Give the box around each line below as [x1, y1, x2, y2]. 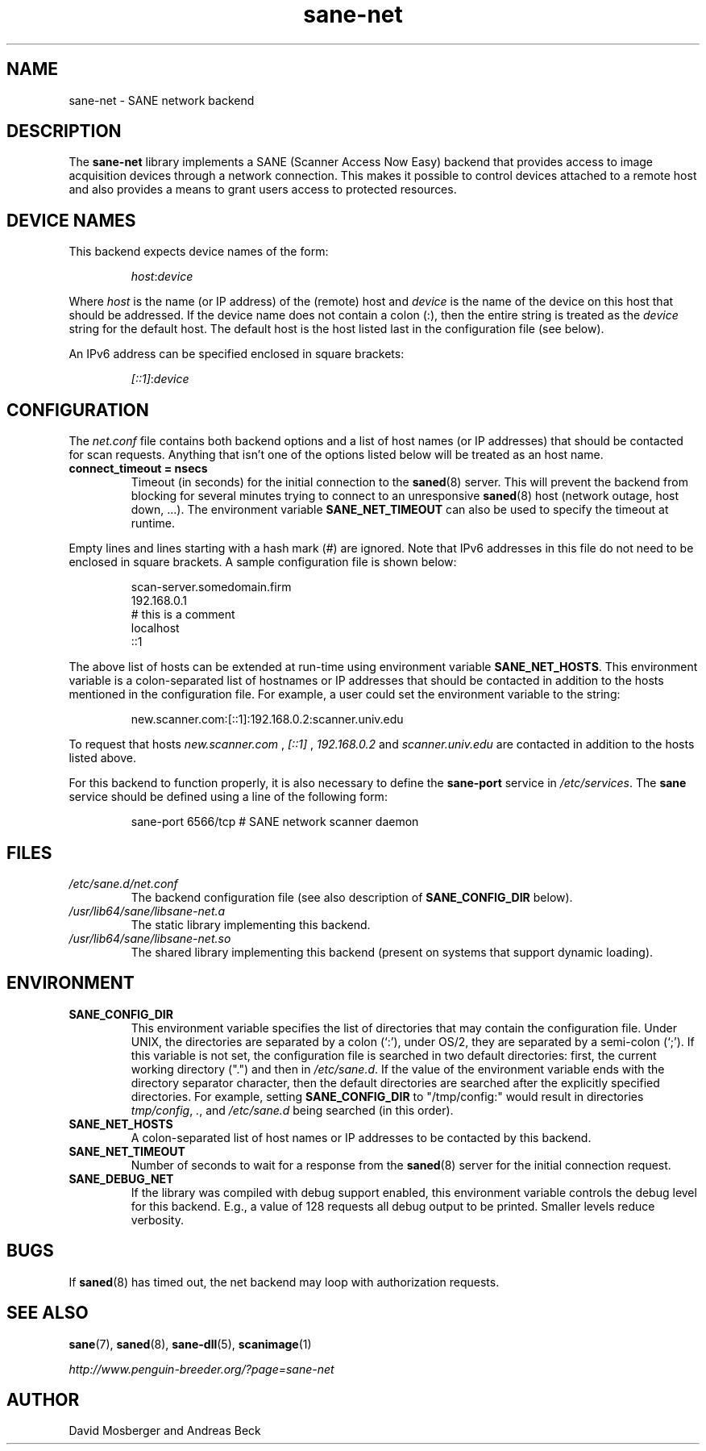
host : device [131, 269, 193, 284]
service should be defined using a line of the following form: [69, 790, 388, 804]
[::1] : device [131, 372, 189, 386]
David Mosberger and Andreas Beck [69, 1424, 261, 1438]
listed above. [69, 751, 137, 765]
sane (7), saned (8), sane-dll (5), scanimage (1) [69, 1336, 312, 1351]
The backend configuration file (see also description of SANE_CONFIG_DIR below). [131, 890, 573, 904]
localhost [131, 621, 180, 636]
